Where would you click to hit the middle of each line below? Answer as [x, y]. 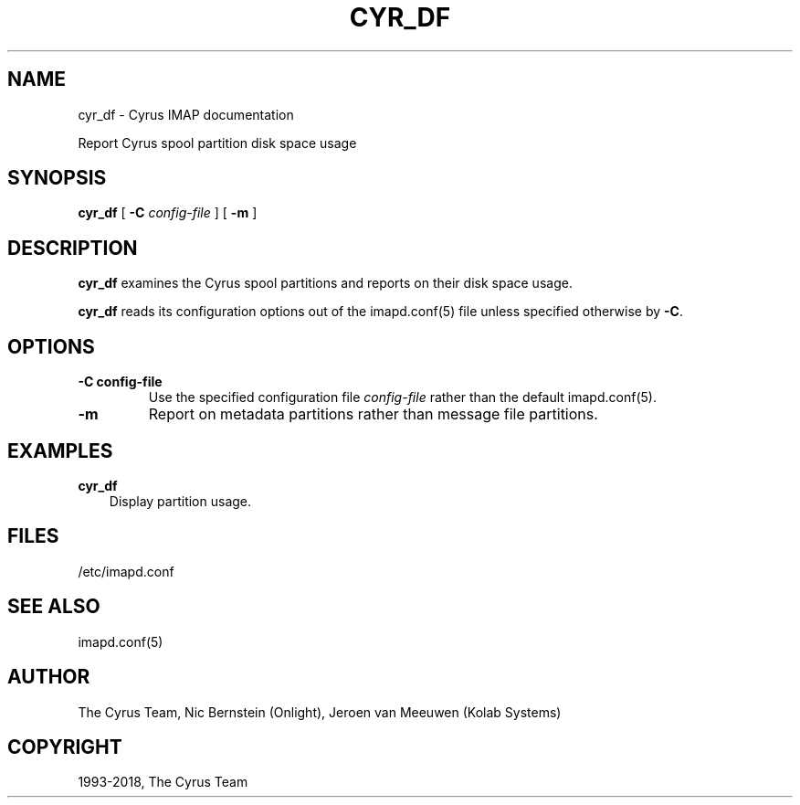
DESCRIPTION [73, 248]
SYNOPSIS [57, 178]
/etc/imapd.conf [126, 571]
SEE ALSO [54, 607]
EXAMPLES [60, 450]
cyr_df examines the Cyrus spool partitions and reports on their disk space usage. [325, 283]
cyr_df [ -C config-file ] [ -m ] [168, 213]
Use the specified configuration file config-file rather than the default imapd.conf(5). [402, 397]
